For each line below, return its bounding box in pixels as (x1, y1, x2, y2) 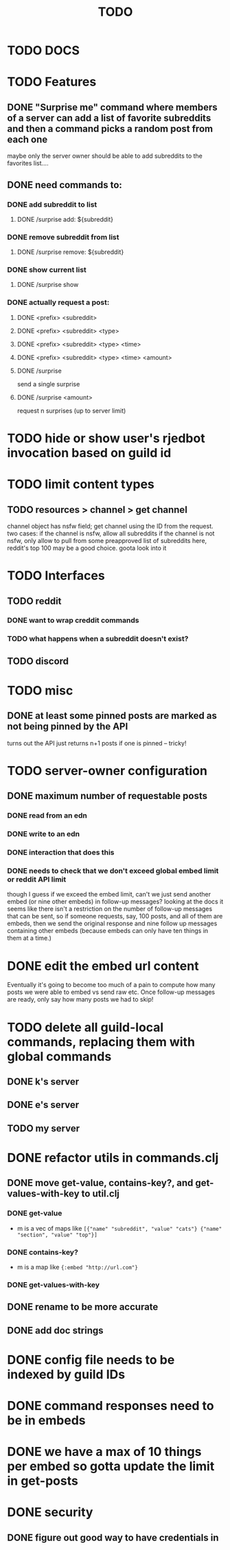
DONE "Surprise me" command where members (7, 101, 218, 113)
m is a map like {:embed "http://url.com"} (16, 1262, 139, 1271)
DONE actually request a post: (7, 298, 110, 308)
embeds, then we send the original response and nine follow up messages (7, 919, 218, 927)
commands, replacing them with (7, 1034, 196, 1050)
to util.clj (81, 1188, 120, 1200)
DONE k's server (7, 1076, 80, 1087)
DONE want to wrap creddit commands (7, 616, 139, 625)
